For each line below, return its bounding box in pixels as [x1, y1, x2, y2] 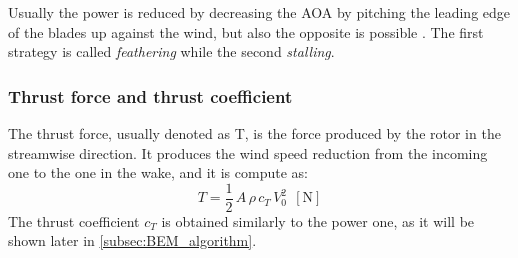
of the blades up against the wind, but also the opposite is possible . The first [8, 21, 484, 42]
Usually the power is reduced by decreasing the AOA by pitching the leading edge [8, 2, 511, 22]
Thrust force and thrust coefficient [8, 83, 293, 108]
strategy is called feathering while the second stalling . [8, 41, 335, 62]
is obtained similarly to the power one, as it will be [161, 210, 475, 231]
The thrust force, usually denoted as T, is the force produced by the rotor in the [8, 123, 501, 143]
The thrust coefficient [8, 210, 140, 231]
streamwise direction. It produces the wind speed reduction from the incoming [8, 142, 488, 163]
